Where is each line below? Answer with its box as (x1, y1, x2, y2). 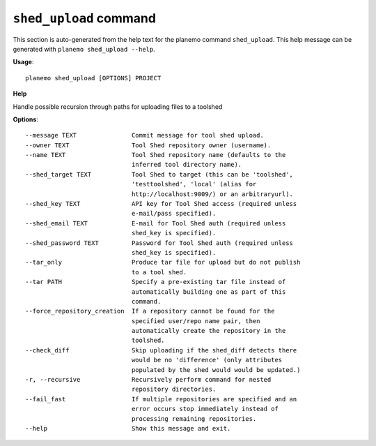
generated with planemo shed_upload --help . (13, 45, 156, 53)
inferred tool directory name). (131, 161, 242, 169)
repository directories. (131, 385, 217, 394)
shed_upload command (13, 10, 157, 26)
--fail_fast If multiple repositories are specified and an (25, 395, 297, 403)
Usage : (13, 58, 34, 66)
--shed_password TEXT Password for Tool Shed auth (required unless (25, 239, 294, 247)
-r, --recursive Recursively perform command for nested (25, 376, 272, 384)
